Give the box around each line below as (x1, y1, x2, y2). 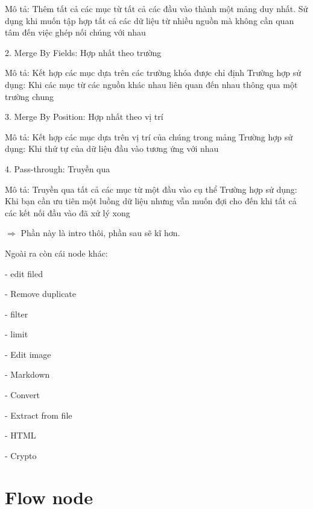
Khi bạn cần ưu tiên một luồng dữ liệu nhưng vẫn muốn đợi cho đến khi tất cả (5, 195, 297, 207)
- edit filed (5, 267, 43, 279)
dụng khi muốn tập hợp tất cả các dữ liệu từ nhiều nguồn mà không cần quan (5, 14, 294, 27)
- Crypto (5, 449, 37, 461)
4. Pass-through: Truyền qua (5, 162, 110, 175)
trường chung (5, 90, 54, 102)
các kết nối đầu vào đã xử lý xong (5, 206, 130, 219)
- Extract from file (5, 408, 72, 421)
